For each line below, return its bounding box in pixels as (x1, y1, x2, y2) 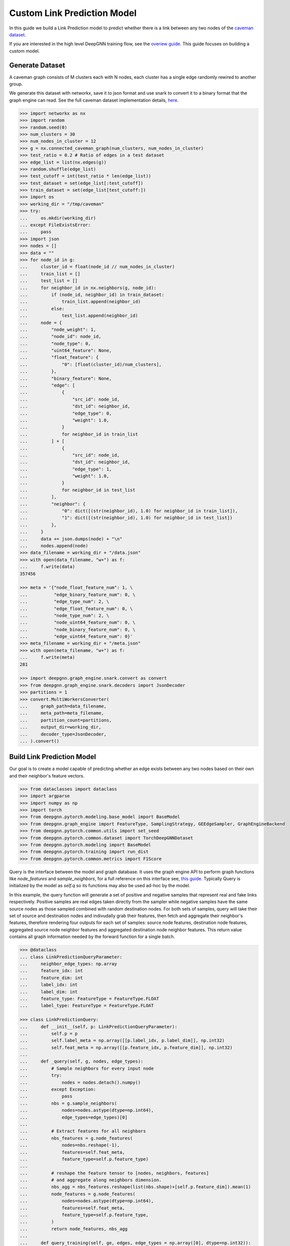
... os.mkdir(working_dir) (19, 215, 97, 221)
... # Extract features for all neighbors (19, 1128, 146, 1134)
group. (9, 81, 23, 87)
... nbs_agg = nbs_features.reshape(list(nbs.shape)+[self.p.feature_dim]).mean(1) (19, 1184, 251, 1190)
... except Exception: (19, 1087, 97, 1092)
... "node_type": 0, (19, 340, 91, 346)
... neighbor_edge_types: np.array (19, 961, 117, 966)
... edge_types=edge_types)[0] (19, 1114, 128, 1120)
